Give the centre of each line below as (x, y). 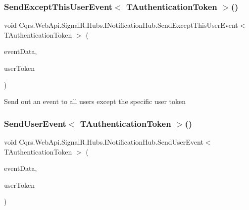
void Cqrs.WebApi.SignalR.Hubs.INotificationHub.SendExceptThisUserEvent (121, 25)
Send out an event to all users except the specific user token (95, 101)
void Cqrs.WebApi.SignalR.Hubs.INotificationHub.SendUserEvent (104, 142)
